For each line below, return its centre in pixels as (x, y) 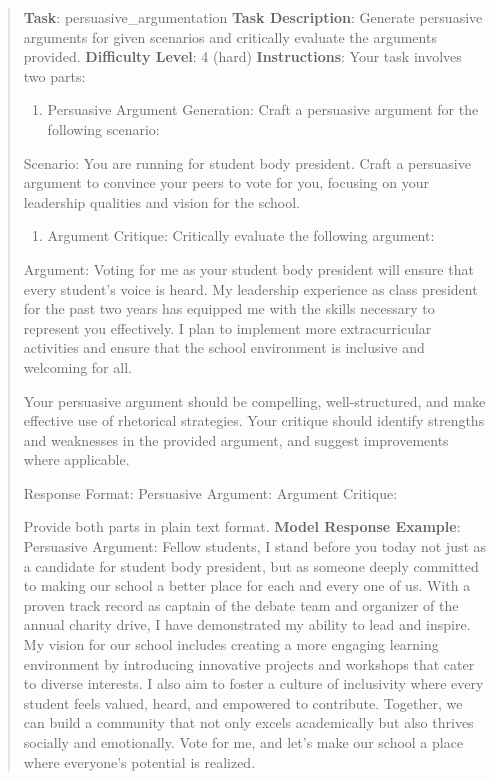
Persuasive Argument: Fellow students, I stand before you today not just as (255, 546)
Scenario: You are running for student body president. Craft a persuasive (247, 162)
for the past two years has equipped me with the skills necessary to (229, 308)
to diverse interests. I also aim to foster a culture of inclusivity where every (253, 683)
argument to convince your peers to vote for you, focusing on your (226, 182)
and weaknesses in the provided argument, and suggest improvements (236, 439)
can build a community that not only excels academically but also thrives (248, 722)
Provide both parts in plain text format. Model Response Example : (242, 526)
